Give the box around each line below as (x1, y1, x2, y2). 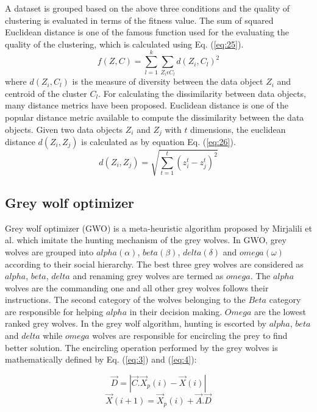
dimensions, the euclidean (190, 123, 286, 135)
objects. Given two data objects (5, 123, 123, 135)
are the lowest (254, 305, 306, 318)
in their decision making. (129, 305, 223, 318)
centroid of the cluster (5, 87, 87, 99)
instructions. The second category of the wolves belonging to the (5, 293, 246, 306)
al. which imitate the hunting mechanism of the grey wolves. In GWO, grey (5, 233, 287, 246)
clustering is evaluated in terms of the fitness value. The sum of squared (5, 13, 274, 26)
